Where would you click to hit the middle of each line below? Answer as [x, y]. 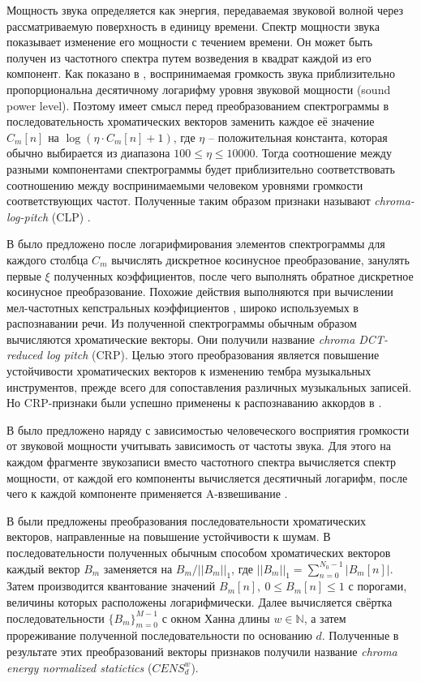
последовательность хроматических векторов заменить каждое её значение [191, 121]
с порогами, [378, 586]
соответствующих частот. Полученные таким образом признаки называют [189, 201]
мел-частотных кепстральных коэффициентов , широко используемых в [183, 307]
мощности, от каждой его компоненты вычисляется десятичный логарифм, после [207, 477]
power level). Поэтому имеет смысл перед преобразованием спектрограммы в [198, 105]
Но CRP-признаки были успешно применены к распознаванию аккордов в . [194, 403]
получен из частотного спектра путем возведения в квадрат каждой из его [189, 57]
